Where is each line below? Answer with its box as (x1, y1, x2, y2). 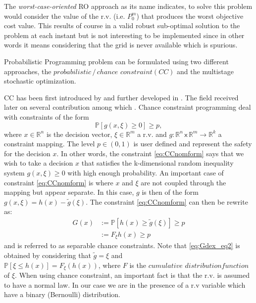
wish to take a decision (4, 158, 73, 168)
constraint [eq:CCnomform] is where (4, 177, 113, 187)
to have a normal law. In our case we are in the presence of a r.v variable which (4, 279, 246, 290)
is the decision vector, (46, 129, 112, 139)
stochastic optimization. (4, 76, 76, 86)
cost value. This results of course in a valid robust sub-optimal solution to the (4, 20, 240, 31)
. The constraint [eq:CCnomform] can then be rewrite (86, 196, 248, 207)
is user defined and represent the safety (133, 138, 252, 149)
